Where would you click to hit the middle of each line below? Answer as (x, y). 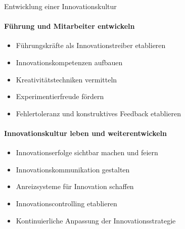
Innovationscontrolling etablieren (66, 203)
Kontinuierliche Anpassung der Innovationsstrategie (96, 220)
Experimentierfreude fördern (60, 96)
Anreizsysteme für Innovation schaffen (75, 186)
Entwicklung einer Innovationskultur (60, 6)
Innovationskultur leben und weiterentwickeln (85, 133)
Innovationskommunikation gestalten (73, 169)
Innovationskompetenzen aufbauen (69, 62)
